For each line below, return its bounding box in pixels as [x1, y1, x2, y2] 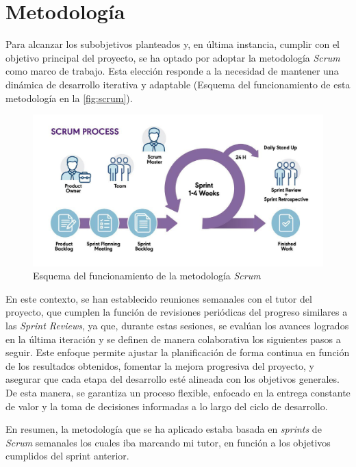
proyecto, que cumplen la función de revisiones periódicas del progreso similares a [5, 305, 348, 319]
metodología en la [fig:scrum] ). [5, 90, 133, 105]
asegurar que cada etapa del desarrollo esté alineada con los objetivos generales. [5, 372, 340, 386]
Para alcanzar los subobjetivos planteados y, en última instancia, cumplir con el [5, 37, 340, 51]
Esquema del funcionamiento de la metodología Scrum [33, 268, 261, 283]
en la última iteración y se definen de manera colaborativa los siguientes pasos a [5, 331, 341, 346]
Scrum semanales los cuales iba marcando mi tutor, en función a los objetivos [5, 435, 331, 449]
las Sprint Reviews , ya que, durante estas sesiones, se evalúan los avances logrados [5, 318, 349, 332]
